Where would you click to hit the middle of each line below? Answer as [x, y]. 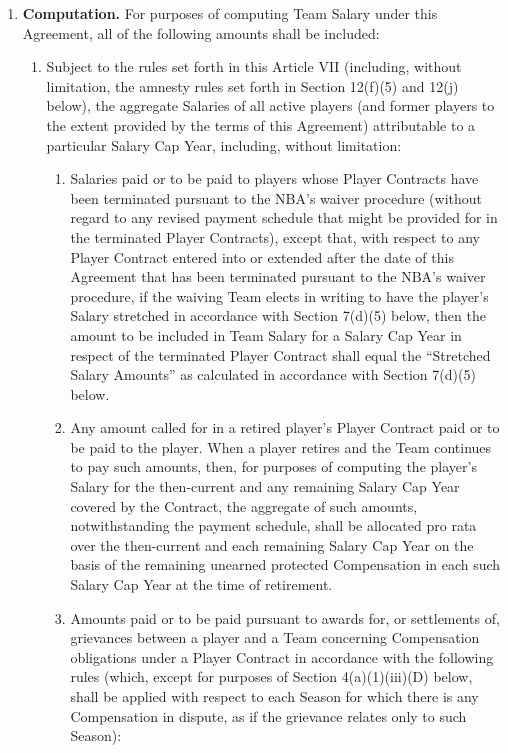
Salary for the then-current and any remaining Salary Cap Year [265, 486]
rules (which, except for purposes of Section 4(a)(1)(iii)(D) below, [271, 676]
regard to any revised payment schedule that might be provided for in [284, 217]
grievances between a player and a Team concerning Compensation [275, 637]
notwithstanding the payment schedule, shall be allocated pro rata [273, 525]
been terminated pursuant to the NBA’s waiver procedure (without [276, 197]
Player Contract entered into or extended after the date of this [262, 256]
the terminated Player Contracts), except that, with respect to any [275, 236]
